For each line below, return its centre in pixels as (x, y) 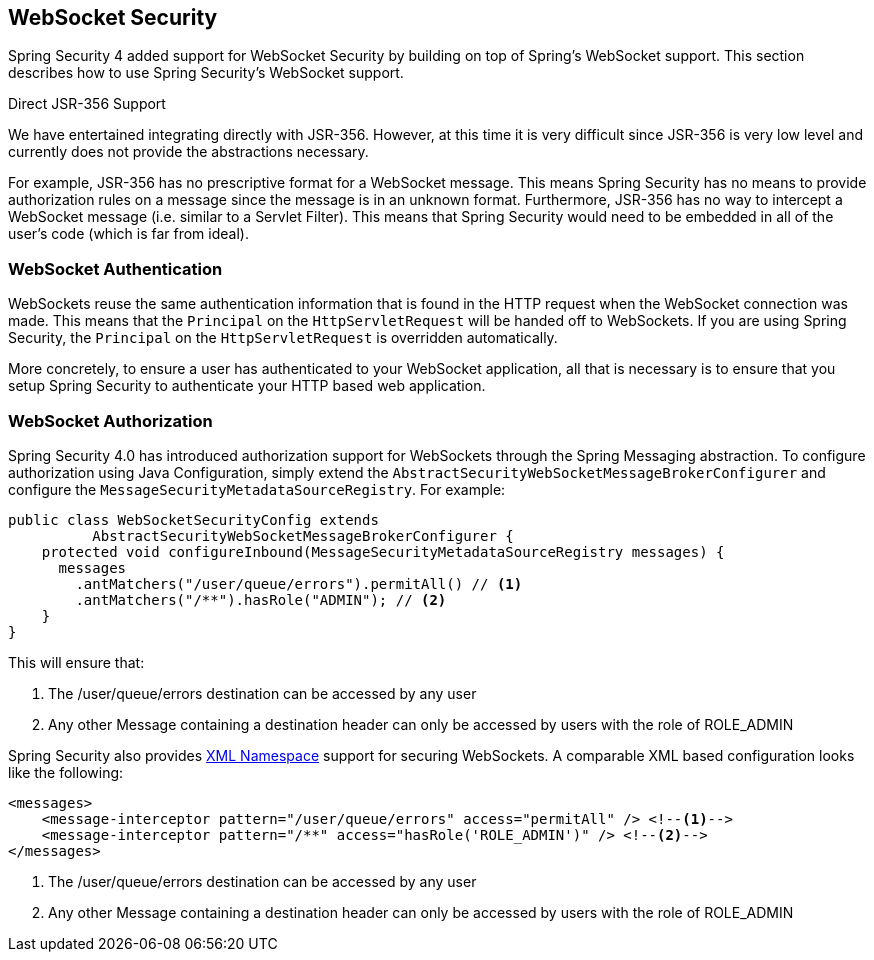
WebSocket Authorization (110, 420)
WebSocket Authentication (115, 268)
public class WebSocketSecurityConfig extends (193, 519)
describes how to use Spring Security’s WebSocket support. (206, 73)
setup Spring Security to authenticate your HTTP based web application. (247, 386)
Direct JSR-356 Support (87, 104)
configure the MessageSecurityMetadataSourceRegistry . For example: (257, 489)
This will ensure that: (76, 662)
